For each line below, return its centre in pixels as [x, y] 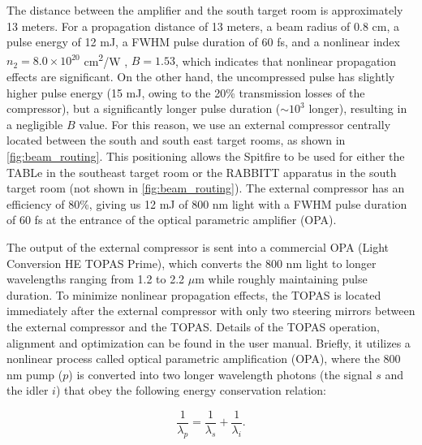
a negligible [35, 124]
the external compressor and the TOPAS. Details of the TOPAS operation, [193, 326]
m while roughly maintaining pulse [281, 279]
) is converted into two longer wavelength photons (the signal [220, 374]
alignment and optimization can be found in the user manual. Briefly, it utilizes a [209, 342]
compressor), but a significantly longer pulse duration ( [144, 108]
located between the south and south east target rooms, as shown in [176, 140]
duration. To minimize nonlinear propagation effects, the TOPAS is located [194, 294]
